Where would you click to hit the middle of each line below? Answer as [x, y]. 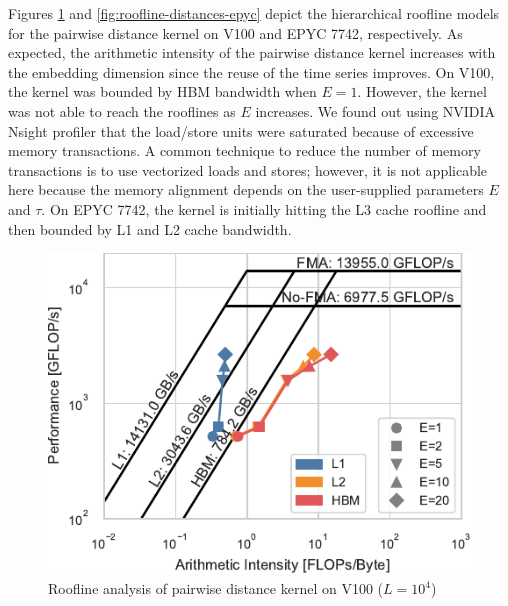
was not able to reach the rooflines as [122, 110]
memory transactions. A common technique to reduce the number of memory [244, 150]
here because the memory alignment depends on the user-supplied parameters [246, 189]
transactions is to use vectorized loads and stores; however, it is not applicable [248, 169]
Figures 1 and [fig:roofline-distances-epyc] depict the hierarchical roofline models [254, 13]
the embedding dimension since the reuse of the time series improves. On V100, [251, 71]
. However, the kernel [422, 91]
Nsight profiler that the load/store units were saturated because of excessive [241, 130]
